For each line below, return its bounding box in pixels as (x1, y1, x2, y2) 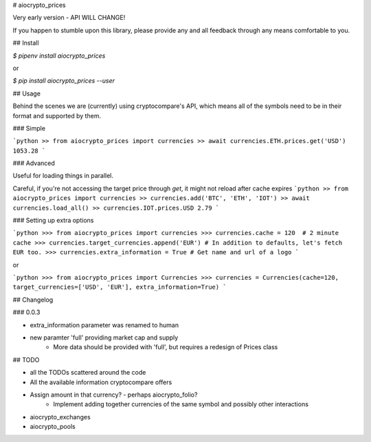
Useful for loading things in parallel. (12, 172, 113, 180)
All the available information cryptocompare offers (30, 378, 172, 386)
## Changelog (12, 296, 54, 304)
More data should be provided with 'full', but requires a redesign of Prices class (53, 343, 278, 351)
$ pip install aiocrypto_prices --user (12, 76, 115, 85)
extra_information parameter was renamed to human (30, 320, 179, 329)
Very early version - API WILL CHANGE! (12, 14, 126, 22)
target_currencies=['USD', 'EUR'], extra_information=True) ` (12, 283, 227, 291)
